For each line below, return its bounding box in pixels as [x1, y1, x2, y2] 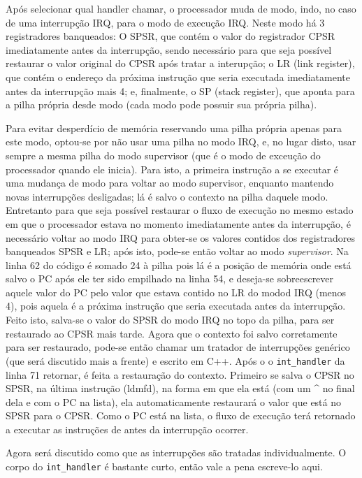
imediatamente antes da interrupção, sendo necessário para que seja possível [6, 42, 332, 57]
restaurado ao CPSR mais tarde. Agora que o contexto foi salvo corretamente [6, 326, 338, 340]
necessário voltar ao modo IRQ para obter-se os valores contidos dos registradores [6, 230, 356, 245]
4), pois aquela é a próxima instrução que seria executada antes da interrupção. [6, 298, 346, 313]
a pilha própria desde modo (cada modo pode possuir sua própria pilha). [6, 97, 317, 112]
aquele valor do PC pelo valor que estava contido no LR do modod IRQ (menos [6, 284, 347, 299]
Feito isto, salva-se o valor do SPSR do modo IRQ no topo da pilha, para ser [6, 312, 335, 327]
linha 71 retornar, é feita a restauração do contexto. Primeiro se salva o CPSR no [6, 367, 354, 382]
